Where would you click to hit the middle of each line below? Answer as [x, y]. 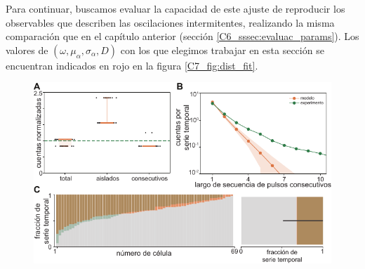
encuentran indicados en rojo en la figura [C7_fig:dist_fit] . [132, 65]
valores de [27, 50]
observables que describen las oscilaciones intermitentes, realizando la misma [170, 22]
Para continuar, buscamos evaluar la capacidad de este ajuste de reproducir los [175, 8]
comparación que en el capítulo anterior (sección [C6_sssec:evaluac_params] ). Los [182, 36]
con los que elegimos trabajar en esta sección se [222, 50]
